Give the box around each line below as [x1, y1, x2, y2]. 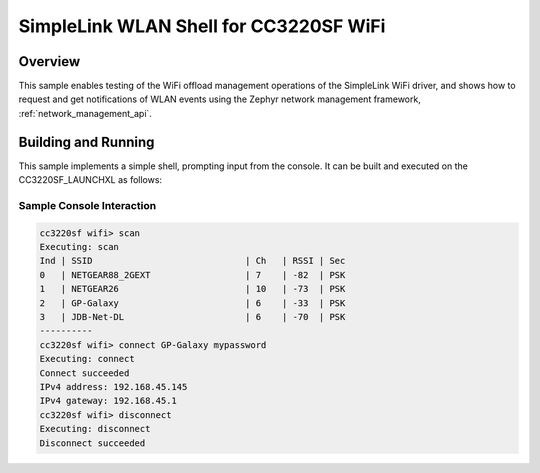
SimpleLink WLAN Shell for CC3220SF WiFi [18, 15, 386, 37]
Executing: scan [39, 241, 120, 253]
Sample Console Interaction [18, 198, 157, 212]
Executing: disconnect [39, 423, 151, 435]
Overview [18, 53, 81, 70]
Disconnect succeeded [39, 437, 146, 449]
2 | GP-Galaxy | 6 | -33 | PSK [39, 297, 346, 309]
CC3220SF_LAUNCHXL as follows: [18, 174, 163, 186]
